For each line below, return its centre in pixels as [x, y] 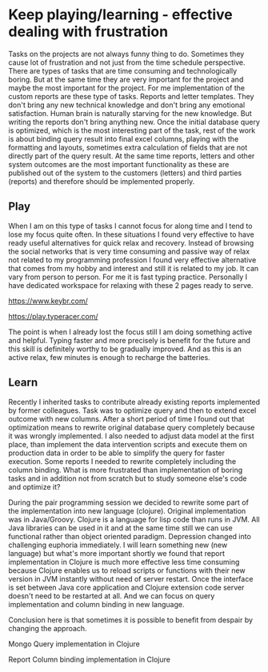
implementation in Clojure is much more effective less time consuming [124, 562]
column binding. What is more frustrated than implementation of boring [126, 470]
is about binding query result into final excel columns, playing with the [124, 138]
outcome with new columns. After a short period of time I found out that [126, 418]
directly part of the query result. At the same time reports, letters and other [132, 156]
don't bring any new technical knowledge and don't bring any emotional [127, 105]
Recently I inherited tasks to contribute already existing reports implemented [134, 402]
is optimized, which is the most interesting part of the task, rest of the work [132, 130]
